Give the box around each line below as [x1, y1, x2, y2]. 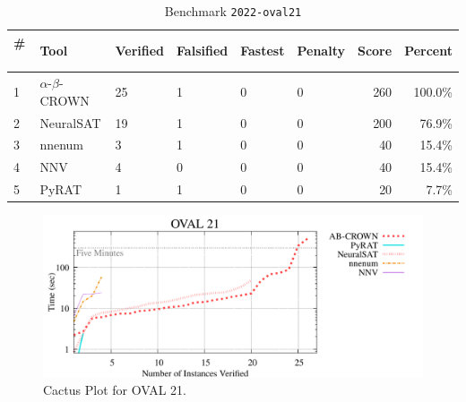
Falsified [177, 41, 229, 60]
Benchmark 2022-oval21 [164, 2, 302, 20]
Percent [404, 41, 453, 60]
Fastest [240, 41, 285, 60]
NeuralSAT [39, 113, 101, 132]
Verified [115, 41, 165, 60]
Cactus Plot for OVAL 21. [43, 381, 186, 399]
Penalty [297, 41, 345, 60]
